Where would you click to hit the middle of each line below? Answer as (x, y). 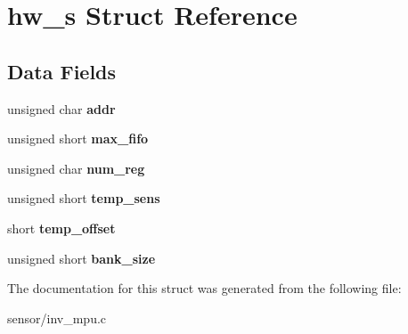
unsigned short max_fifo (78, 138)
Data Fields (62, 71)
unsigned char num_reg (76, 168)
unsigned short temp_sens (84, 198)
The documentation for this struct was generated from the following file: (204, 288)
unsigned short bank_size (82, 258)
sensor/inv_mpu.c (57, 318)
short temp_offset (61, 228)
